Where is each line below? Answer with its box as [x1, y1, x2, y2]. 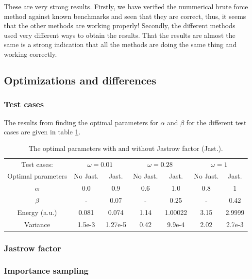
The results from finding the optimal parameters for [4, 117, 158, 127]
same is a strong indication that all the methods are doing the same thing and [4, 39, 237, 49]
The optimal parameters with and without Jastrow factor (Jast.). [29, 143, 223, 153]
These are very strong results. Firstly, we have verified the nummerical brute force [4, 1, 248, 11]
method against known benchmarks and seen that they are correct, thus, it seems [4, 11, 246, 21]
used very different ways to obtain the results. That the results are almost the [4, 30, 235, 40]
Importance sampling [4, 264, 89, 276]
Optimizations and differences [4, 72, 156, 87]
